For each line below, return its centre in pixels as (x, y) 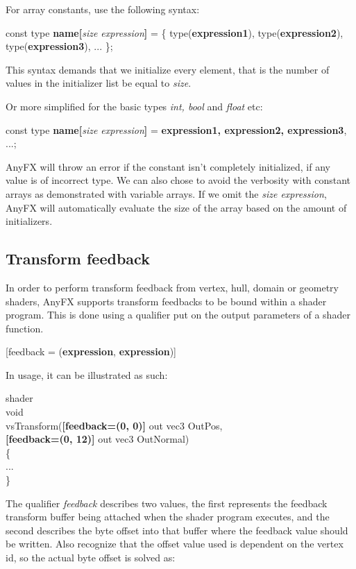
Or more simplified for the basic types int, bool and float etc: (134, 106)
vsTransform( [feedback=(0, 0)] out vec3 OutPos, (114, 425)
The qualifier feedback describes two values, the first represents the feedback (167, 503)
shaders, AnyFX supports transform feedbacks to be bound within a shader (166, 301)
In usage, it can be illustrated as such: (87, 374)
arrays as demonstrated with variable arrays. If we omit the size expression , (166, 193)
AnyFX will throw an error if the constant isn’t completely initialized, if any (168, 166)
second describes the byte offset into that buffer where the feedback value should (177, 530)
